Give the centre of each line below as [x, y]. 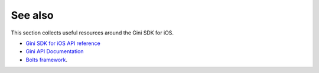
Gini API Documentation [55, 51]
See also [32, 15]
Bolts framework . [47, 60]
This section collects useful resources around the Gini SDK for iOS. [92, 33]
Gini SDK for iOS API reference [63, 43]
